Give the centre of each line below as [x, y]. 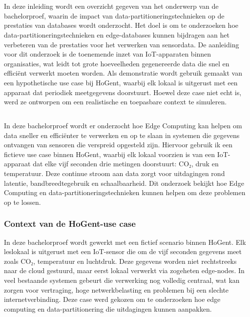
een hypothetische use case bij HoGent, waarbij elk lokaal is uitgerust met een [121, 82]
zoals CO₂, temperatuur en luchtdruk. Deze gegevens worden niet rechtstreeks [120, 261]
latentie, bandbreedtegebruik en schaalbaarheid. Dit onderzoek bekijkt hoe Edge [124, 183]
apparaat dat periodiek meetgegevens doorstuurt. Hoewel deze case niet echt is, [123, 92]
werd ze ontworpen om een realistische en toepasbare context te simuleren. [115, 102]
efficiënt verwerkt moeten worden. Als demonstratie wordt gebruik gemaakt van [123, 73]
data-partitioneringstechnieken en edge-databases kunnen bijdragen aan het [117, 34]
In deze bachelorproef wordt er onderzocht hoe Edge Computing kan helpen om [123, 126]
